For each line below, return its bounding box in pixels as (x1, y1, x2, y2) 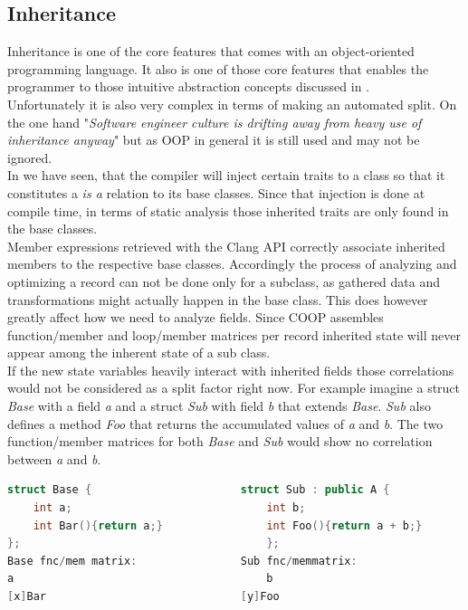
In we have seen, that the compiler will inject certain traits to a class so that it (7, 166, 445, 185)
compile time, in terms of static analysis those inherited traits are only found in (7, 201, 449, 220)
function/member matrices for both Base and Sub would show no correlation (7, 432, 433, 451)
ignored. (7, 148, 53, 167)
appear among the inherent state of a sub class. (7, 343, 271, 362)
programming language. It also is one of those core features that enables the (7, 59, 429, 78)
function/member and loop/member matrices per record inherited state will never (7, 325, 461, 344)
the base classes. (7, 219, 98, 238)
